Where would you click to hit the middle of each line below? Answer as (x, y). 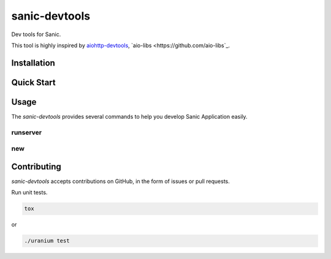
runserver (27, 132)
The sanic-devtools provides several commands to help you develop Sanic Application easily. (129, 116)
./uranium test (47, 241)
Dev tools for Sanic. (36, 34)
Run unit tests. (29, 192)
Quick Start (33, 82)
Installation (33, 63)
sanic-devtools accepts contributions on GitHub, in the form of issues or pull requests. (120, 181)
